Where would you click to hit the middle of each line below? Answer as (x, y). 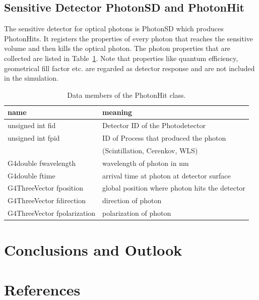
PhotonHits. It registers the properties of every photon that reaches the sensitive (129, 38)
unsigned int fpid (34, 138)
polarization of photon (137, 213)
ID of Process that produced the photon (164, 138)
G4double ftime (31, 175)
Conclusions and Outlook (93, 250)
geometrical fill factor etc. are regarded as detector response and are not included (129, 68)
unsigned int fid (32, 125)
